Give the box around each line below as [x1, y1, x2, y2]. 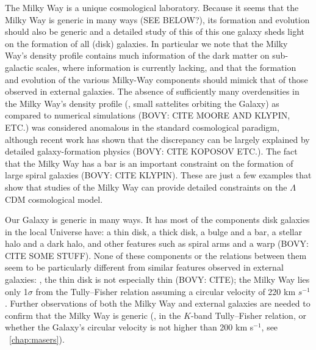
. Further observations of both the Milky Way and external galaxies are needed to [5, 297, 311, 310]
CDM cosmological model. [5, 192, 103, 205]
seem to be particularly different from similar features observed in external [5, 261, 284, 274]
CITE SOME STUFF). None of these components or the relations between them [5, 249, 307, 261]
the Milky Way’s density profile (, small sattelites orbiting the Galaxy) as [5, 97, 279, 109]
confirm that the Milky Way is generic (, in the [5, 308, 181, 321]
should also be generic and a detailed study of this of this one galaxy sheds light [5, 25, 304, 38]
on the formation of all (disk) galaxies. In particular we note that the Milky [5, 37, 288, 49]
